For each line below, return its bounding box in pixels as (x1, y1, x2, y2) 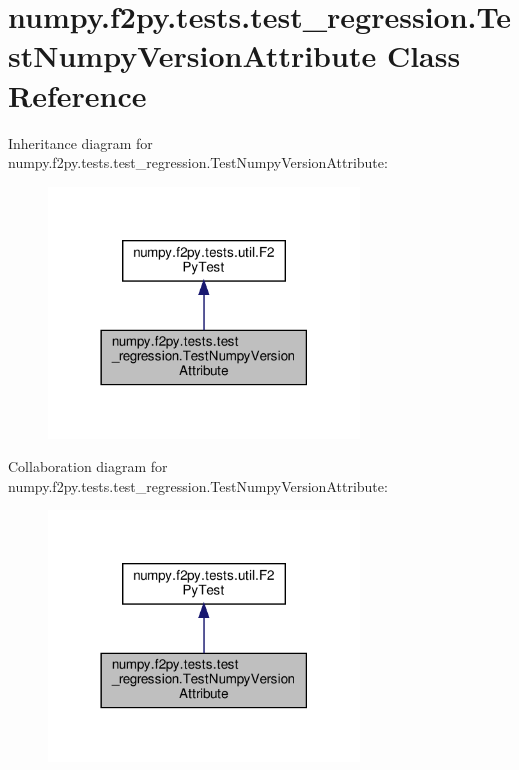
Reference (8, 74, 147, 115)
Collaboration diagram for (8, 456, 168, 477)
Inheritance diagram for (8, 132, 153, 153)
